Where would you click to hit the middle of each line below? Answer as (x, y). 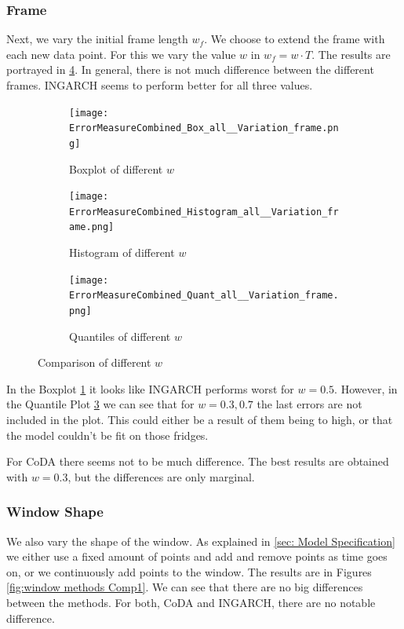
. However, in (366, 388)
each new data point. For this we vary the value (121, 54)
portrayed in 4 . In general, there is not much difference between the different (190, 69)
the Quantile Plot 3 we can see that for (100, 404)
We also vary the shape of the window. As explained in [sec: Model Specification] (201, 541)
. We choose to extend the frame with (295, 39)
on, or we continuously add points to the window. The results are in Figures (189, 571)
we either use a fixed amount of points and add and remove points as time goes (197, 556)
